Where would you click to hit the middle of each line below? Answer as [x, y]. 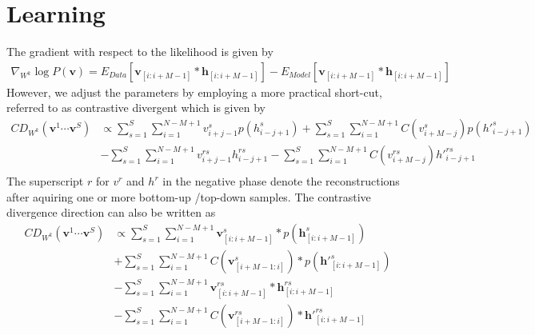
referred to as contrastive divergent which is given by [136, 108]
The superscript [45, 181]
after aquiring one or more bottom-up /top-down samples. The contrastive [189, 196]
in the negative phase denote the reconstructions [281, 181]
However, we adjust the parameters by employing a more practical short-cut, [194, 92]
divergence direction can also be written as [111, 212]
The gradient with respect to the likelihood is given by [140, 52]
